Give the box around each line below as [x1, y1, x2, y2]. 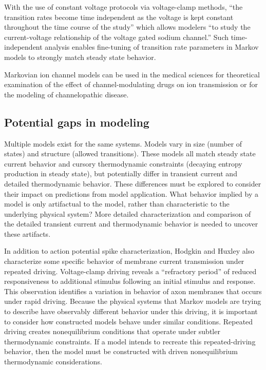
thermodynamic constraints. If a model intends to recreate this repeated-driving [4, 336, 256, 346]
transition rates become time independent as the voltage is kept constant [4, 11, 234, 22]
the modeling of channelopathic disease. [4, 89, 129, 99]
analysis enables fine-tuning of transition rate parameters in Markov [45, 42, 259, 52]
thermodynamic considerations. [4, 356, 102, 367]
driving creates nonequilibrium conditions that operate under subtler [4, 326, 220, 337]
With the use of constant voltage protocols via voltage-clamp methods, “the [4, 2, 243, 12]
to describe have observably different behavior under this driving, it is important [4, 306, 258, 317]
